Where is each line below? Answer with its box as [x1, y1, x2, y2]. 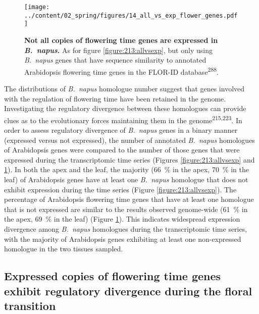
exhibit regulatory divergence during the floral [4, 283, 252, 298]
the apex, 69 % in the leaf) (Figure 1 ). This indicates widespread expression [4, 214, 240, 224]
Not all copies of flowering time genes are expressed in [24, 34, 218, 45]
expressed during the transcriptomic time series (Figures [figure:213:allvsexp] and [4, 154, 255, 165]
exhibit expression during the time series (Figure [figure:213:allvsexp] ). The [4, 184, 237, 194]
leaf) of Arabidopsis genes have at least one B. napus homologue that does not [4, 174, 248, 184]
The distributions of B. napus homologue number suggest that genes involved [4, 83, 245, 93]
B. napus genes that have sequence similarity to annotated [24, 55, 206, 65]
